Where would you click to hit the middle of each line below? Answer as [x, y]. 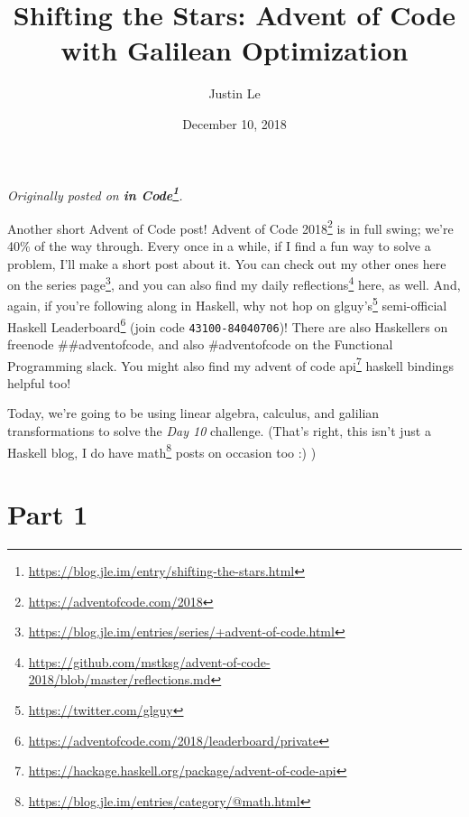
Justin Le [234, 93]
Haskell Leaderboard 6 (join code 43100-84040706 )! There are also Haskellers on [228, 325]
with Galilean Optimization [234, 50]
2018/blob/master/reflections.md [120, 679]
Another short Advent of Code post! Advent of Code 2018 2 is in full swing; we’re [230, 227]
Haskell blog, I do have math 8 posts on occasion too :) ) [162, 450]
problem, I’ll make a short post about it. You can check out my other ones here [227, 263]
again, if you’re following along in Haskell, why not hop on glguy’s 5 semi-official [227, 304]
